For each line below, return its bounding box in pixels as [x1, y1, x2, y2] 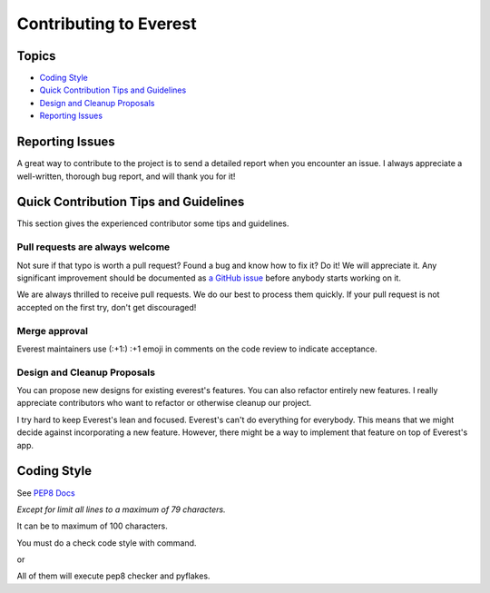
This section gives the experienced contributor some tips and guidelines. [16, 218, 289, 229]
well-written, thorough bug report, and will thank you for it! [16, 171, 236, 182]
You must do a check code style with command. [16, 537, 197, 549]
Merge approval [16, 324, 88, 337]
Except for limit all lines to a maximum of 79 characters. [16, 504, 226, 515]
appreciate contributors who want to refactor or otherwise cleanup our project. [16, 398, 312, 409]
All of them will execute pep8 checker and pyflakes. [16, 570, 211, 581]
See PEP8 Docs [16, 487, 76, 499]
